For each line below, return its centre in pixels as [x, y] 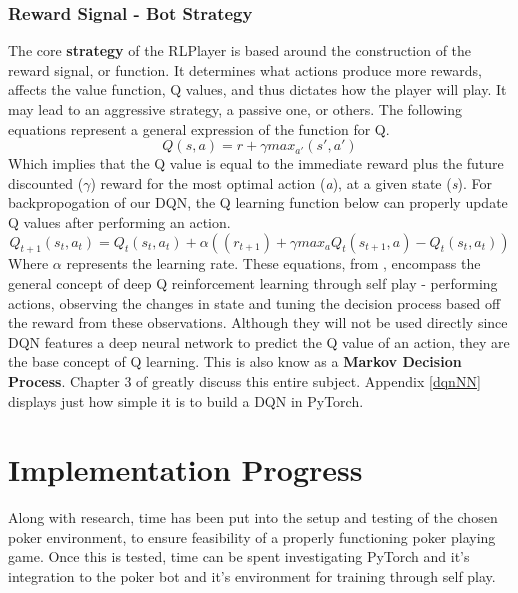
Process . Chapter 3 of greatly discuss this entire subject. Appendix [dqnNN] [244, 380]
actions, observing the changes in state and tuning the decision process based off [254, 302]
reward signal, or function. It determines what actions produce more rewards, [245, 69]
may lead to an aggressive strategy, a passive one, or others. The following [235, 109]
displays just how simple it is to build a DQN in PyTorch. [186, 400]
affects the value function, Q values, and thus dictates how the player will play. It [257, 89]
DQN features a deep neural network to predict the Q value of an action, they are [259, 341]
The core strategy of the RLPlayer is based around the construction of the [240, 50]
